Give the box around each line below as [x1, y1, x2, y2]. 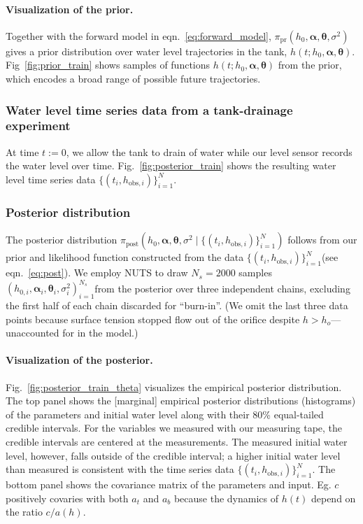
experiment [6, 117, 71, 134]
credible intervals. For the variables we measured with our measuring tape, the [6, 420, 343, 435]
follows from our [287, 232, 357, 247]
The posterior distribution [6, 232, 118, 247]
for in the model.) [62, 325, 138, 340]
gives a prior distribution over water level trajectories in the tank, [6, 43, 287, 58]
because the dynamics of [173, 490, 279, 505]
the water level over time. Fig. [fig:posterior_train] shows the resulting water [6, 158, 336, 173]
